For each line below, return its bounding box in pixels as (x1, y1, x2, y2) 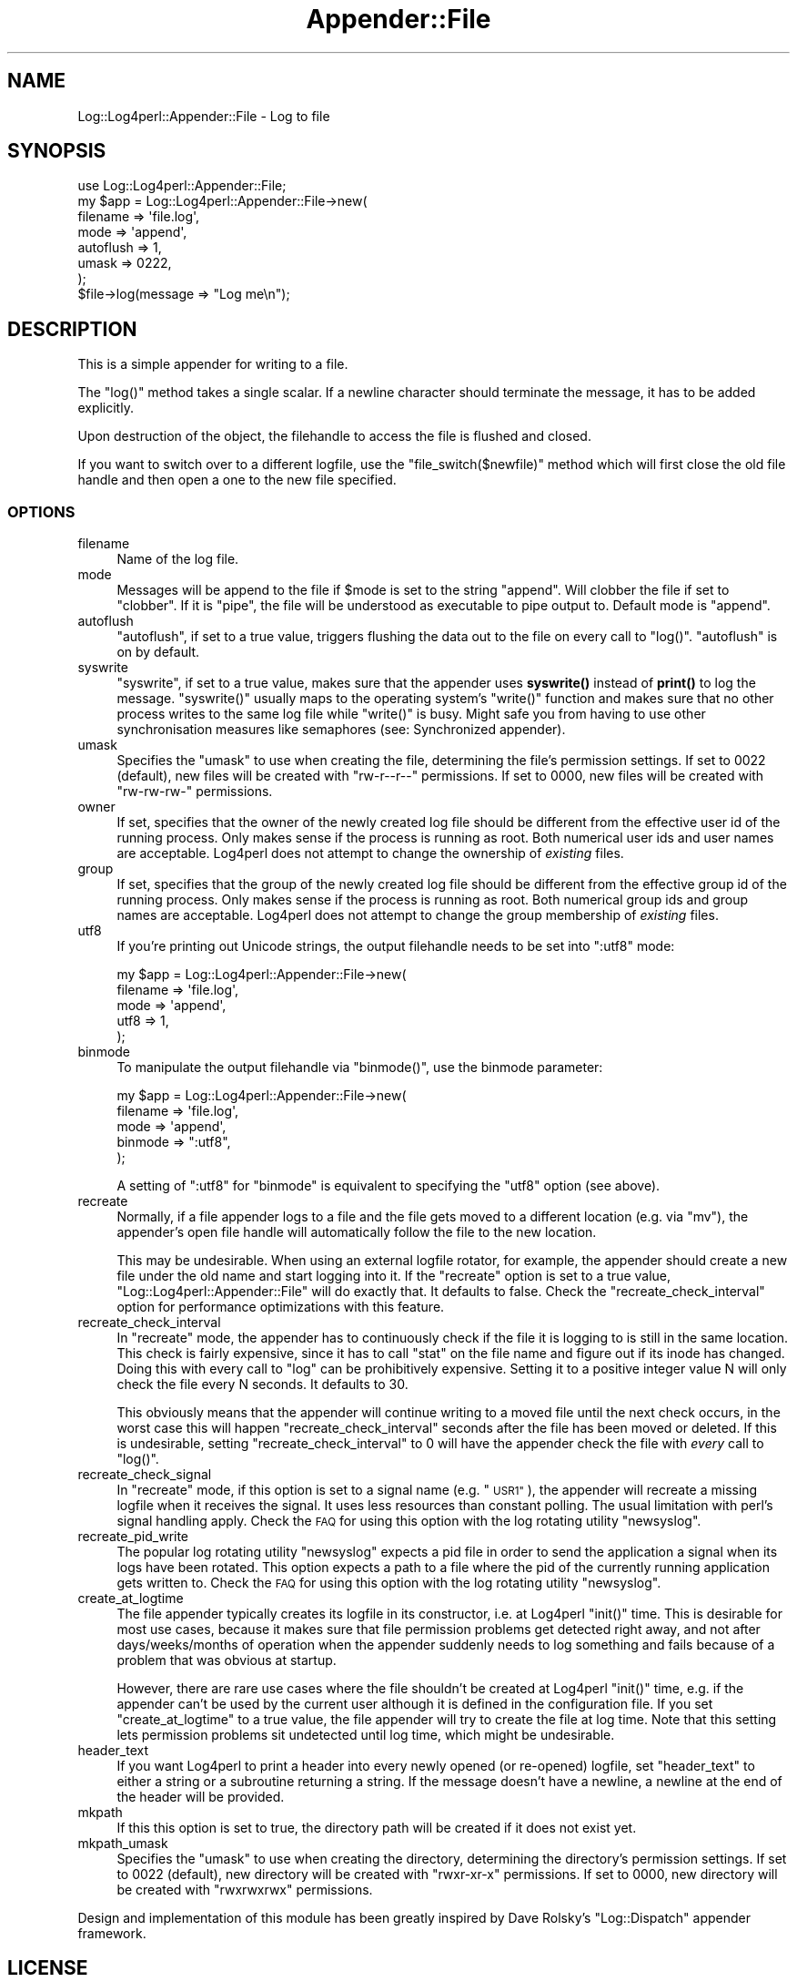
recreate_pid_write (77, 1528, 189, 1545)
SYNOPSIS (7, 139, 106, 163)
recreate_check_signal (77, 1466, 212, 1483)
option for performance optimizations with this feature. (116, 1299, 445, 1315)
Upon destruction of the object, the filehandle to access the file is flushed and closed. (77, 428, 591, 444)
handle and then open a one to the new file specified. (77, 472, 397, 488)
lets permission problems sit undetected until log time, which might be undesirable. (116, 1727, 615, 1743)
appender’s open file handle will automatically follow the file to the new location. (116, 1224, 597, 1241)
